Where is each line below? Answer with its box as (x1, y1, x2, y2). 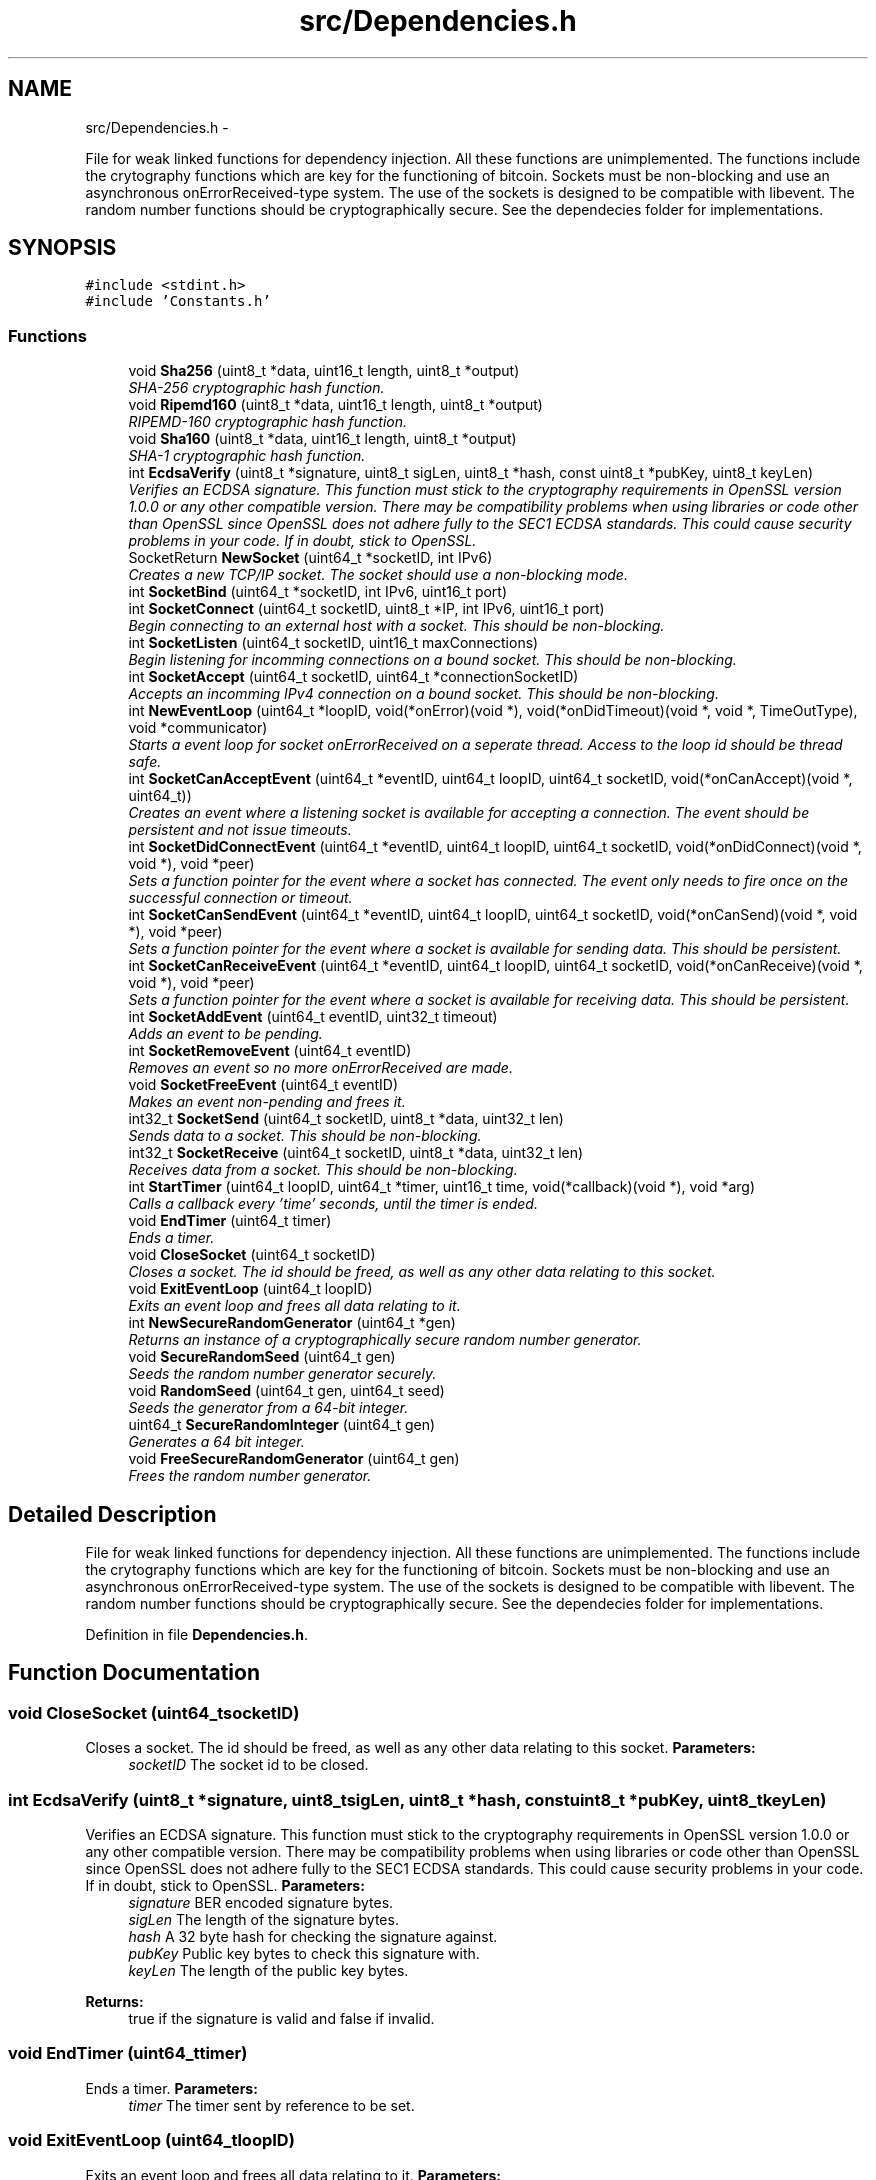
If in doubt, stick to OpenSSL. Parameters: (85, 1877, 365, 1894)
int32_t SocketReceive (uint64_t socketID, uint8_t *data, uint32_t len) (128, 1144, 584, 1162)
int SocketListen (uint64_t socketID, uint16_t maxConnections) (128, 634, 539, 652)
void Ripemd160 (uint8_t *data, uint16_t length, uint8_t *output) (128, 396, 543, 414)
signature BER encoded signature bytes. (128, 1894, 394, 1911)
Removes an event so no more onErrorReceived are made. (128, 1059, 513, 1077)
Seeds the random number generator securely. (128, 1365, 437, 1383)
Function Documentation (8, 1660, 260, 1686)
